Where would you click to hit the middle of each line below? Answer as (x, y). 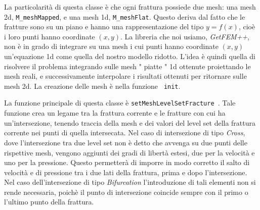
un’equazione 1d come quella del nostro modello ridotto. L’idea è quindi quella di (130, 56)
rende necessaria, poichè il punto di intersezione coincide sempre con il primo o (126, 192)
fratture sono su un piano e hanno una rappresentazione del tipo (104, 27)
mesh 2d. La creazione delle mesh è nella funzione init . (92, 86)
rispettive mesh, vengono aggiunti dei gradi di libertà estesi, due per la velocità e (129, 152)
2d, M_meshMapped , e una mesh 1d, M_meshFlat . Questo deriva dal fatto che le (125, 16)
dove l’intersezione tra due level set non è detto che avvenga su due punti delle (126, 142)
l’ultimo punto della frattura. (49, 202)
